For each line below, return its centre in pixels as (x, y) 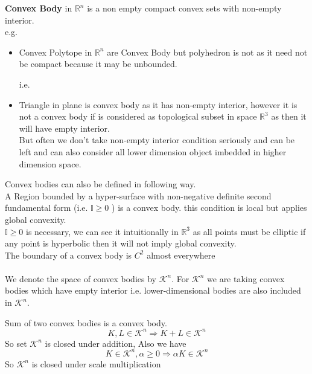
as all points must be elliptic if (249, 231)
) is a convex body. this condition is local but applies (209, 208)
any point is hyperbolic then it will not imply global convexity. (121, 243)
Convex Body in (39, 8)
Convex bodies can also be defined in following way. (100, 184)
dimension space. (50, 163)
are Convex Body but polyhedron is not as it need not (207, 52)
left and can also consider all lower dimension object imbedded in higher (153, 151)
